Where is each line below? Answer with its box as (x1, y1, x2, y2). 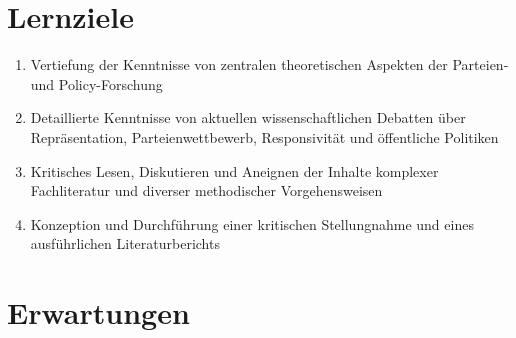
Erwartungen (7, 292, 190, 333)
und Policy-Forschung (30, 73, 163, 94)
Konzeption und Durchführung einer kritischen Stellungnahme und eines (30, 213, 474, 234)
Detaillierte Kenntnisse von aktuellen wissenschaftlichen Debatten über (30, 107, 466, 128)
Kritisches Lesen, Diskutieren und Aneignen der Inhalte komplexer (30, 160, 439, 181)
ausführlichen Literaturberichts (30, 233, 220, 254)
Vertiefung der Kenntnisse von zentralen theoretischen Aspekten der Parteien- (30, 54, 509, 75)
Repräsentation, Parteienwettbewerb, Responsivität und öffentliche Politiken (30, 126, 499, 147)
